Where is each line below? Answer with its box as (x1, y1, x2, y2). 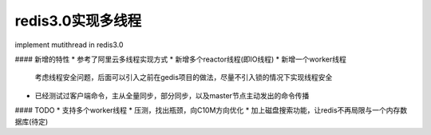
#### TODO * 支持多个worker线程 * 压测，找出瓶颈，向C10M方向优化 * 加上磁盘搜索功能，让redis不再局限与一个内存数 (14, 105, 408, 115)
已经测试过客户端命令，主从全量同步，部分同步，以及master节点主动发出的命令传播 (34, 90, 310, 100)
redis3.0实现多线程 (14, 12, 142, 30)
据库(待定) (14, 117, 49, 126)
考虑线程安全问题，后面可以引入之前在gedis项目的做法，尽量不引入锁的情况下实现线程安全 (34, 73, 333, 82)
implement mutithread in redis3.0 (14, 40, 124, 50)
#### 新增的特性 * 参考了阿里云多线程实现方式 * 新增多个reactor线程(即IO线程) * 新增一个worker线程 (14, 54, 346, 64)
